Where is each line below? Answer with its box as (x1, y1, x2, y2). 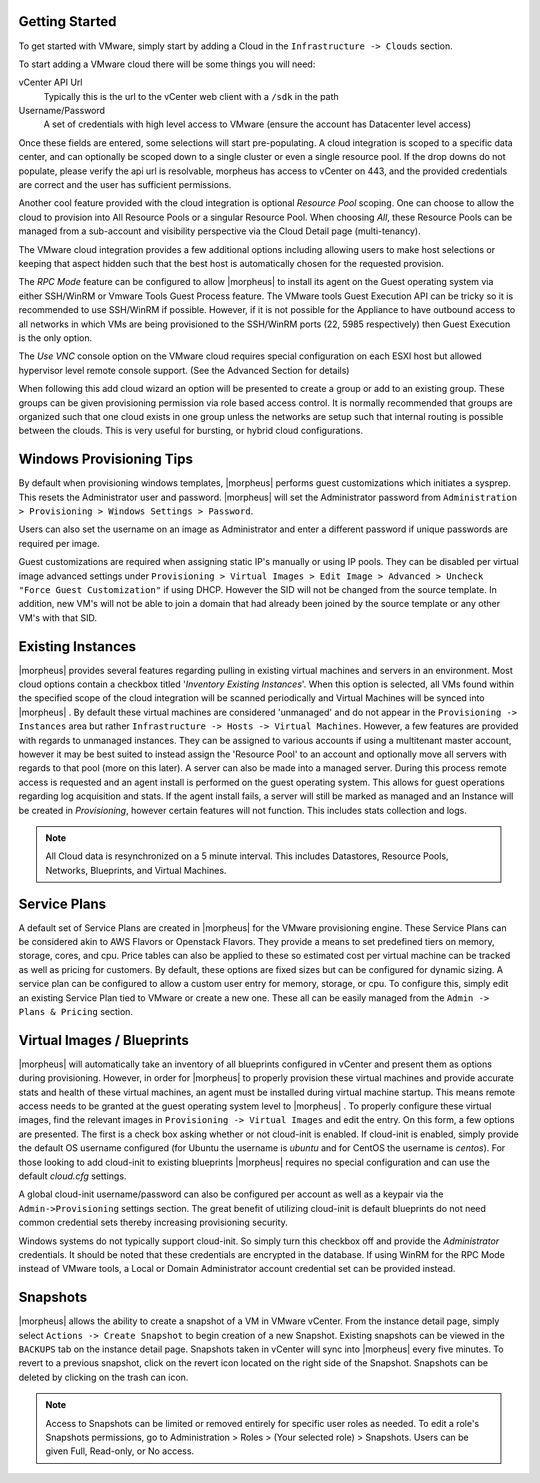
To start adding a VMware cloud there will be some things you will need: (18, 58, 316, 70)
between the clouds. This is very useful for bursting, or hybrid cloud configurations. (18, 425, 364, 437)
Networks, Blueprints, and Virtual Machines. (45, 864, 227, 876)
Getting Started (18, 13, 117, 30)
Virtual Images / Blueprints (18, 1031, 189, 1049)
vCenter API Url (18, 76, 83, 89)
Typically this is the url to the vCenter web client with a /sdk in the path (43, 90, 339, 102)
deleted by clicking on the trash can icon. (18, 1371, 189, 1383)
